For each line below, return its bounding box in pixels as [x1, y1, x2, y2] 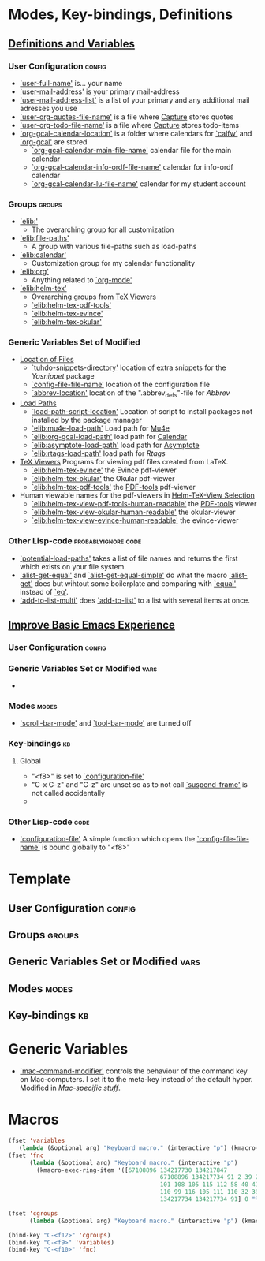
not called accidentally [31, 788, 105, 797]
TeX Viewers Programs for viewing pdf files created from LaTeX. [19, 457, 229, 467]
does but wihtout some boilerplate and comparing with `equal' [34, 578, 237, 588]
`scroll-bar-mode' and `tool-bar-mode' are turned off [19, 718, 192, 728]
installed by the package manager [31, 416, 142, 425]
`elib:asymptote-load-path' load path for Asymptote [31, 440, 200, 450]
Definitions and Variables [8, 37, 136, 50]
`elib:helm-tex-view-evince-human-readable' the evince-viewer [31, 516, 239, 525]
